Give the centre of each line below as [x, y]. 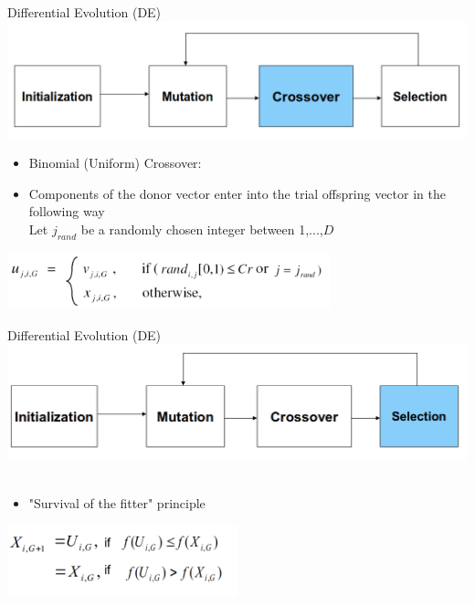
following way [67, 211]
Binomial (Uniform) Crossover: [115, 163]
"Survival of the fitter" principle [117, 503]
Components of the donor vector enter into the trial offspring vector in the [237, 193]
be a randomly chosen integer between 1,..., [202, 229]
